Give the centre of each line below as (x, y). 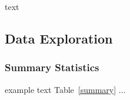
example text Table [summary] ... (65, 89)
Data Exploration (59, 38)
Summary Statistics (52, 67)
